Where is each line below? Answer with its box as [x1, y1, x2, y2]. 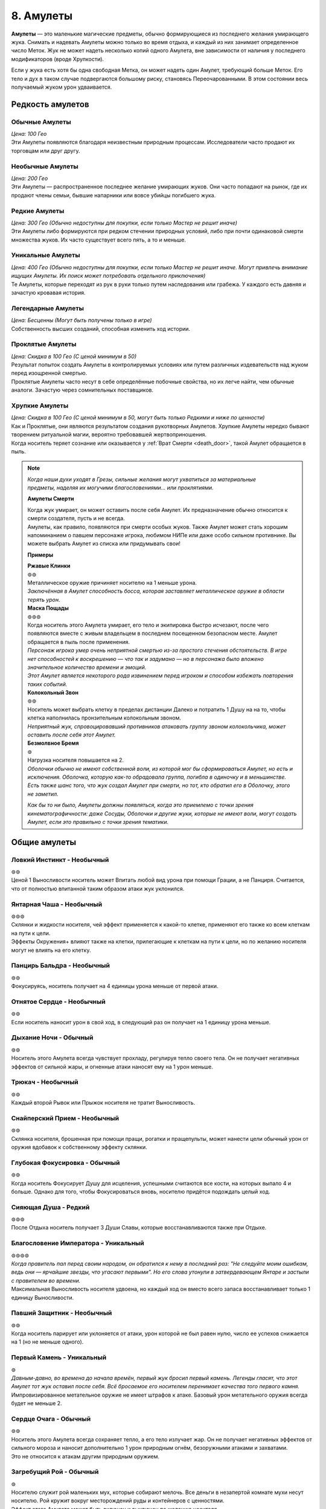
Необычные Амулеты [11, 162, 78, 170]
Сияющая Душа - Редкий [11, 1203, 90, 1211]
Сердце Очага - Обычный [11, 1414, 91, 1423]
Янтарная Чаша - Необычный [11, 900, 103, 908]
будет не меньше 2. [11, 1400, 63, 1407]
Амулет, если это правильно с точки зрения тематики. [27, 818, 169, 825]
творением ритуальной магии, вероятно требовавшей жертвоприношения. [11, 431, 206, 438]
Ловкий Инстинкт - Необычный [11, 855, 109, 864]
